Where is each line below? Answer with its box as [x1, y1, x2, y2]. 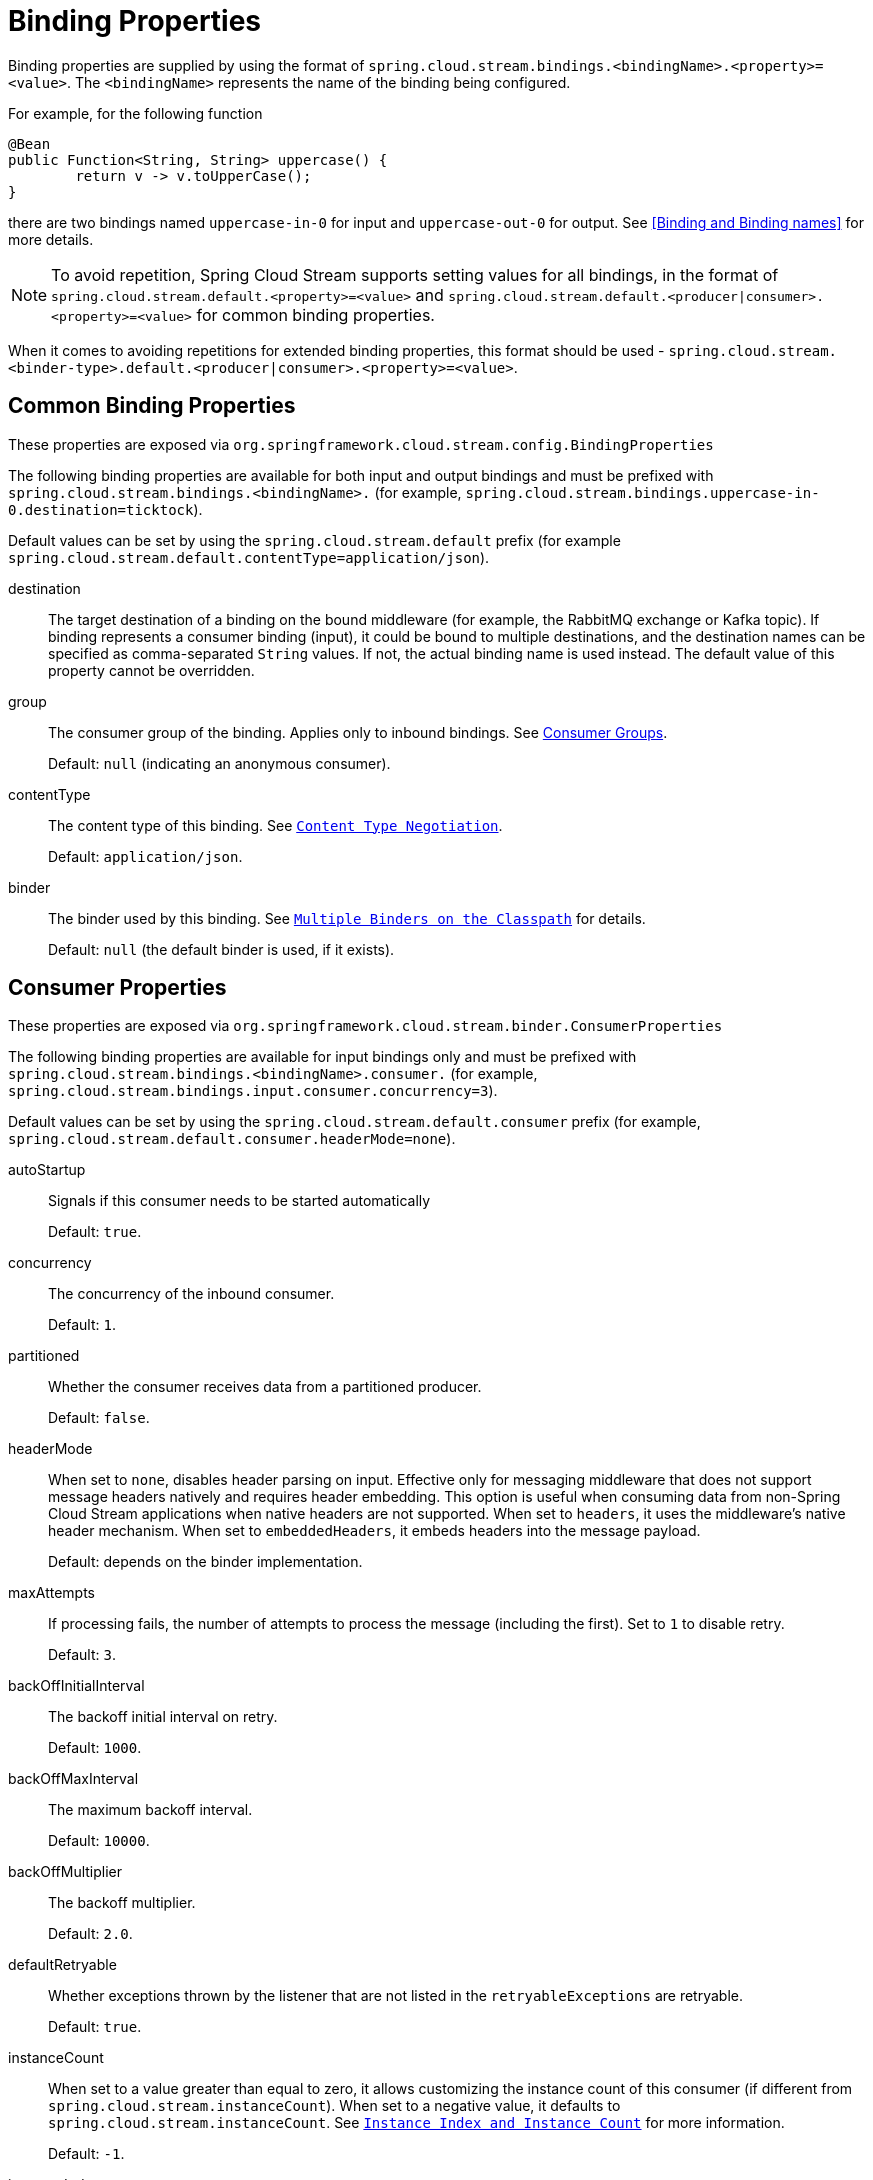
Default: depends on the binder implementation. [48, 1553, 363, 1571]
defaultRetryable [8, 1956, 117, 1974]
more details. [8, 230, 94, 248]
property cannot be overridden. [48, 661, 255, 679]
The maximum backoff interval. [48, 1801, 253, 1819]
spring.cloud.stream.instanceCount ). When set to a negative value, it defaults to [48, 2097, 621, 2115]
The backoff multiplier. [48, 1894, 196, 1912]
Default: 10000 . [48, 1832, 150, 1850]
